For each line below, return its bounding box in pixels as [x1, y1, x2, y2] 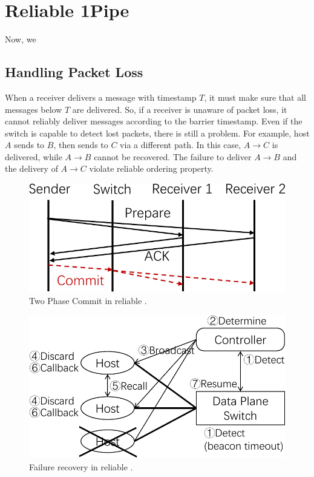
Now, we [5, 33, 36, 46]
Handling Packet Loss [5, 63, 143, 81]
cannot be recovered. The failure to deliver [94, 150, 252, 163]
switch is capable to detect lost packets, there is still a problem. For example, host [5, 126, 310, 139]
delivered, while [5, 150, 62, 163]
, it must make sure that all [204, 90, 306, 103]
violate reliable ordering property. [89, 162, 214, 175]
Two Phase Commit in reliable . [29, 294, 147, 306]
